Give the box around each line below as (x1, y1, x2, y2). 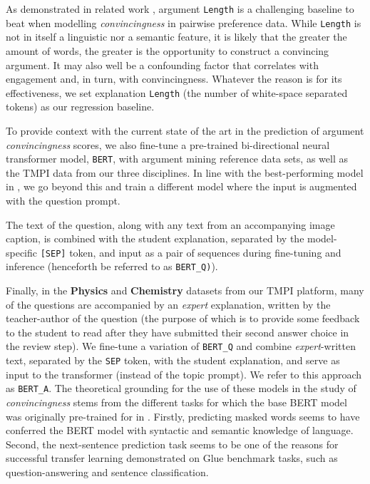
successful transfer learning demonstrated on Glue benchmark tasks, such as (6, 450, 338, 465)
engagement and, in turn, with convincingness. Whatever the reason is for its (6, 71, 342, 86)
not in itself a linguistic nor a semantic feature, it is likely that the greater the (6, 29, 347, 44)
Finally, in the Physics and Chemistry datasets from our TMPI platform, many (6, 283, 364, 298)
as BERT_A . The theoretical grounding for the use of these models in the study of (6, 381, 356, 396)
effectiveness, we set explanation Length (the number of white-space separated (6, 85, 348, 100)
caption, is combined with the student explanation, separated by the (6, 231, 304, 246)
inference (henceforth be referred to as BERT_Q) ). (6, 259, 218, 274)
